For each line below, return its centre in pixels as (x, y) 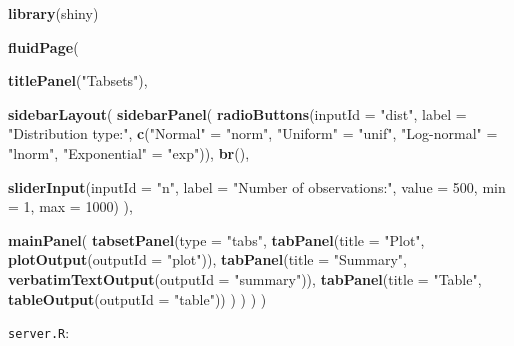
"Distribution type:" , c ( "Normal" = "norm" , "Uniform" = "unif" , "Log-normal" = (253, 133)
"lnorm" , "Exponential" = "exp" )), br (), (129, 152)
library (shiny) (53, 13)
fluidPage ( (43, 46)
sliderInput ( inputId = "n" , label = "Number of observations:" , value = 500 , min (257, 186)
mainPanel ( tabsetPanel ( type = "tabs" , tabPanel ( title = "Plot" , (216, 239)
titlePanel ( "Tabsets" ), (78, 80)
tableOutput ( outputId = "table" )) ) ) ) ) (137, 298)
